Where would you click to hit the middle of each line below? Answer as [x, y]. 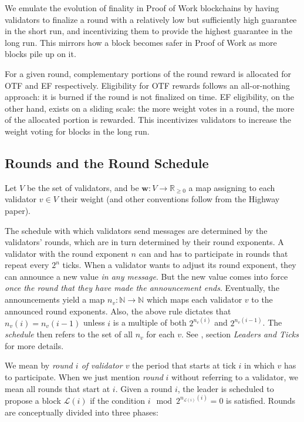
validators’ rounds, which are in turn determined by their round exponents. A [144, 242]
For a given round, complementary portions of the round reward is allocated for [148, 73]
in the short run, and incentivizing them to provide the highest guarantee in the [148, 31]
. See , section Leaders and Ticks [240, 334]
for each [161, 334]
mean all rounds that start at [58, 388]
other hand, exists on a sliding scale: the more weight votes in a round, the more [150, 108]
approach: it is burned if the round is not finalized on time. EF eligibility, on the [150, 97]
